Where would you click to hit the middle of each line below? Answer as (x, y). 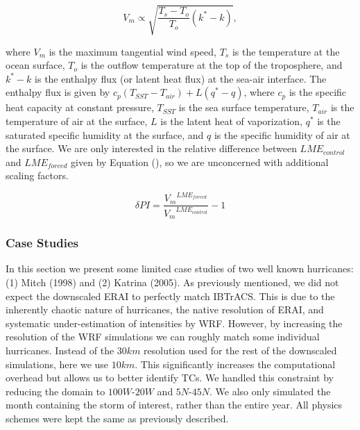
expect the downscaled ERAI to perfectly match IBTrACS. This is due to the (170, 296)
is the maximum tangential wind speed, (132, 51)
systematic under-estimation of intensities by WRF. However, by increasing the (174, 323)
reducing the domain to (55, 391)
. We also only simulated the (270, 391)
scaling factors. (37, 175)
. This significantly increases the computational (235, 364)
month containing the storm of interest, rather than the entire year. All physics (174, 405)
